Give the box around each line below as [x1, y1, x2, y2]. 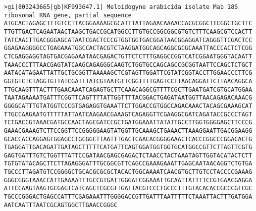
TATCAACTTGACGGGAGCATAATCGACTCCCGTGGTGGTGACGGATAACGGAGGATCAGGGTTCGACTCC [4, 36, 253, 44]
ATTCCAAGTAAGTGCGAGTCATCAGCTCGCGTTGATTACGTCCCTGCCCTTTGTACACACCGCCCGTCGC [4, 185, 253, 192]
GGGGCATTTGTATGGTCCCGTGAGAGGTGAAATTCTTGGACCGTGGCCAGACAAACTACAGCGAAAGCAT [4, 102, 253, 109]
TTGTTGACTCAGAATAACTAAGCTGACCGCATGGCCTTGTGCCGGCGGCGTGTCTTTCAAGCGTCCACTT [4, 28, 253, 35]
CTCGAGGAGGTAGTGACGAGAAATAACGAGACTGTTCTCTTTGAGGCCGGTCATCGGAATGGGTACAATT [4, 53, 253, 60]
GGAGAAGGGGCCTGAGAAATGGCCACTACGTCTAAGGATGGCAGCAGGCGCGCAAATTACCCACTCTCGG [4, 45, 253, 52]
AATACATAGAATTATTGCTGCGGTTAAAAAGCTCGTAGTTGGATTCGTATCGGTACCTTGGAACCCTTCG [4, 69, 253, 77]
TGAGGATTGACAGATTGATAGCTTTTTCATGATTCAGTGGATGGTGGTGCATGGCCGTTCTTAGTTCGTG [4, 144, 253, 151]
